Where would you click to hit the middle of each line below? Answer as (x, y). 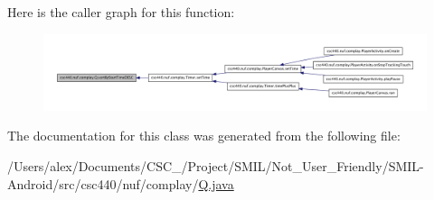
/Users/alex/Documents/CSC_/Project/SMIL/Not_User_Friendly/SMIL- (216, 166)
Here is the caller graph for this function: (121, 12)
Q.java (216, 183)
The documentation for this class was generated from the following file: (204, 136)
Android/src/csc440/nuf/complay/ (103, 183)
